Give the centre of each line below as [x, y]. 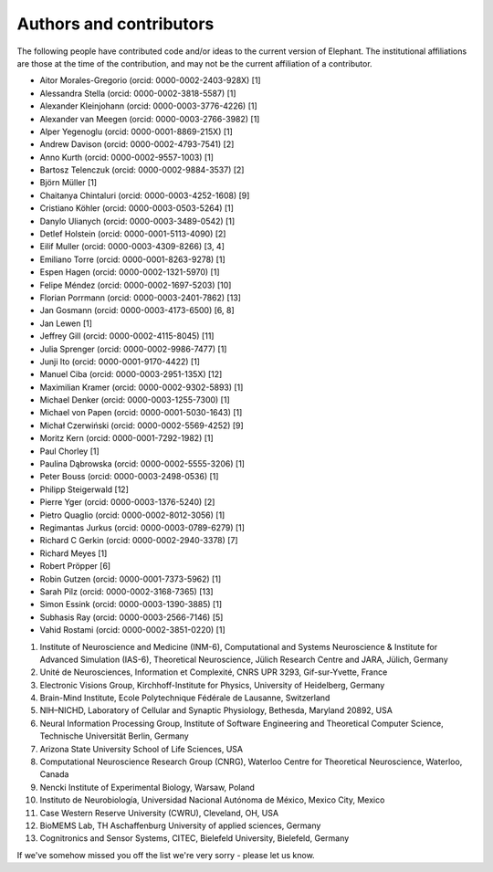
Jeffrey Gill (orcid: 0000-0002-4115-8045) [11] [127, 336]
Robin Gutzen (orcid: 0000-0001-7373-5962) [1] [131, 579]
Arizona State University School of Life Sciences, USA [142, 749]
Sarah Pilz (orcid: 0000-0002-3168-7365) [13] [126, 591]
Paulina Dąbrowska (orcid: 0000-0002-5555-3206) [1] [142, 464]
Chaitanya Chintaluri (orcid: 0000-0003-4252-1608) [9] [145, 195]
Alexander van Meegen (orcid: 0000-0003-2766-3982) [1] [150, 119]
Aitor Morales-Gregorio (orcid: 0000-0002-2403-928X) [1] [150, 80]
